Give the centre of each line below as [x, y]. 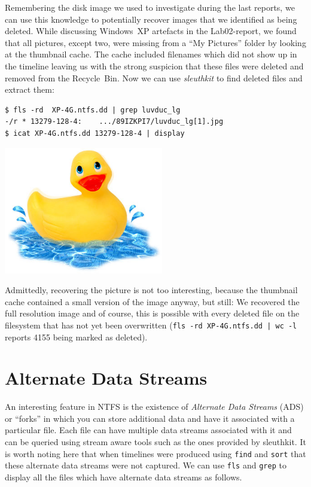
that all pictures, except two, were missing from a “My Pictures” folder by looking [155, 42]
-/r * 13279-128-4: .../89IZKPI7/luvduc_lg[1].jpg [114, 122]
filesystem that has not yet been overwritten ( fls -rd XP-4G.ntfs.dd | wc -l [151, 325]
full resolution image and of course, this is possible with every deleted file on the [152, 313]
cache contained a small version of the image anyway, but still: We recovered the [152, 301]
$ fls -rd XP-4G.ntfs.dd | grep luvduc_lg [93, 110]
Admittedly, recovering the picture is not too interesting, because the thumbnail [151, 290]
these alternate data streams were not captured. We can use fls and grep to [146, 465]
